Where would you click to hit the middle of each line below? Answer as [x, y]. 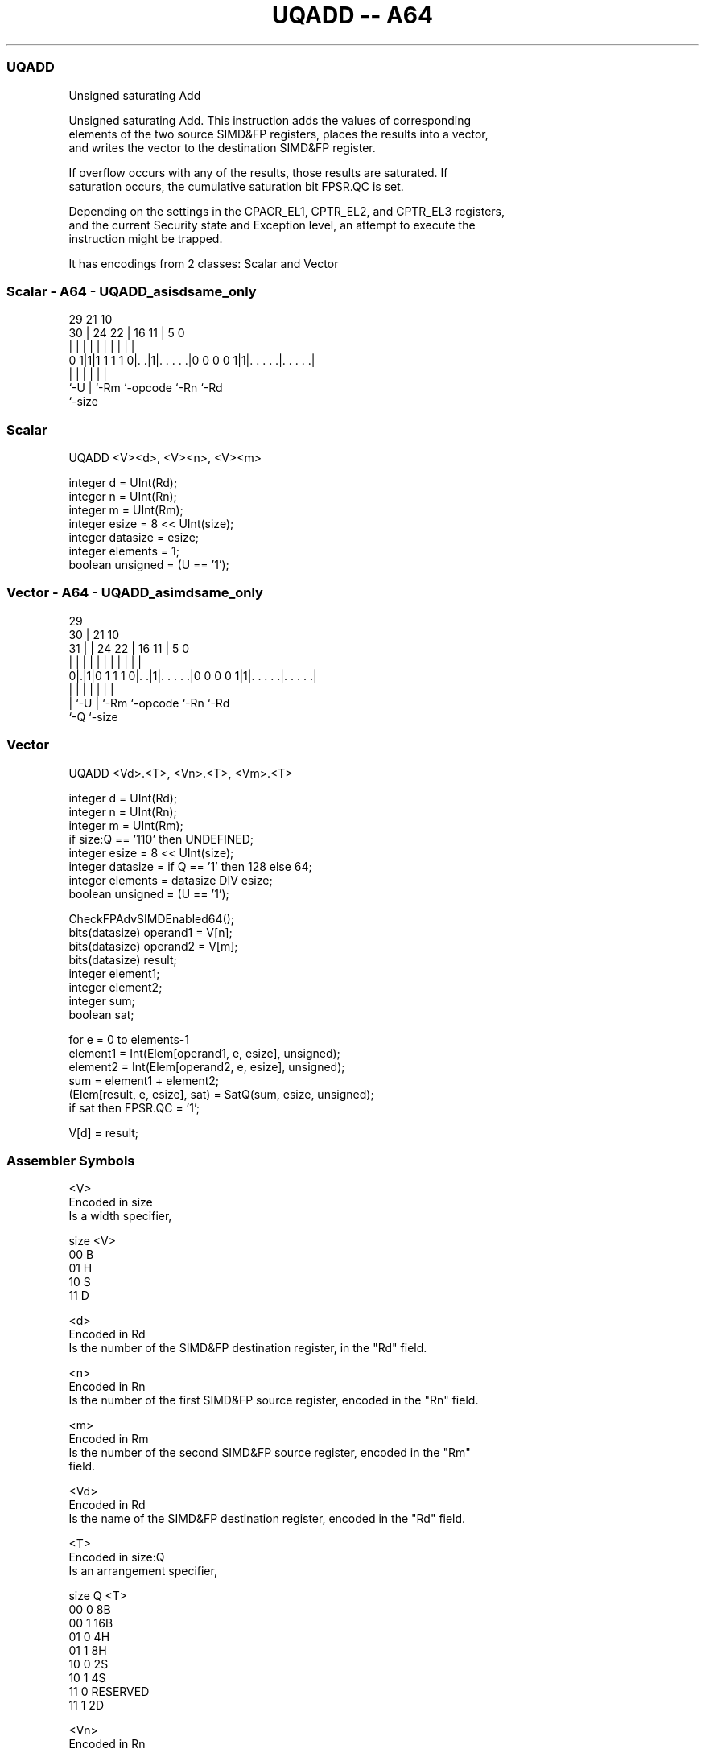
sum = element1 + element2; [144, 1080]
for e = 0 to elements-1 [129, 1039]
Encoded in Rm [109, 1439]
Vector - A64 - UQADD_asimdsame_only [135, 593]
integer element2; [115, 987]
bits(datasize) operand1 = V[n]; [150, 932]
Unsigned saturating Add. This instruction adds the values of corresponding [270, 120]
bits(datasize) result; [123, 959]
